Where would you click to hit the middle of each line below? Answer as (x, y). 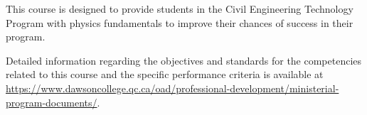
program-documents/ (52, 102)
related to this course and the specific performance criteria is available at (165, 74)
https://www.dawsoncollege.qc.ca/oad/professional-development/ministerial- (172, 88)
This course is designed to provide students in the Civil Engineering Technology (180, 9)
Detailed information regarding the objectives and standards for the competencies (184, 60)
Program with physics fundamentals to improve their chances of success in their (180, 22)
